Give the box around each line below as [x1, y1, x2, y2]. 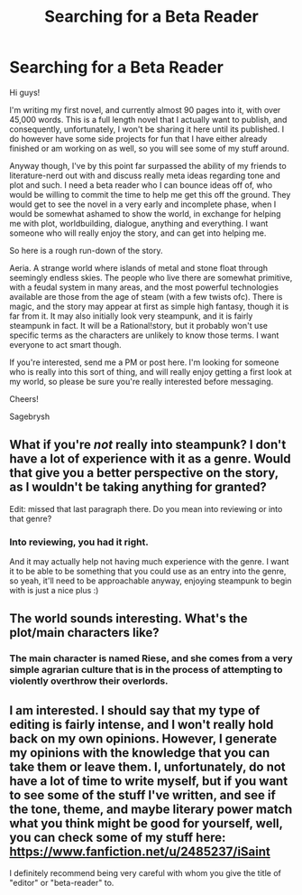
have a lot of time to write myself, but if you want [9, 773, 288, 788]
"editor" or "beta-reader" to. [9, 878, 114, 889]
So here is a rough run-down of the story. [9, 245, 164, 256]
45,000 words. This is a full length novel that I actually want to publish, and [9, 114, 288, 125]
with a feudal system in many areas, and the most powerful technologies [9, 282, 279, 293]
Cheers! [9, 393, 39, 404]
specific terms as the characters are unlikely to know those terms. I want [9, 330, 279, 340]
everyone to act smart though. [9, 339, 122, 350]
